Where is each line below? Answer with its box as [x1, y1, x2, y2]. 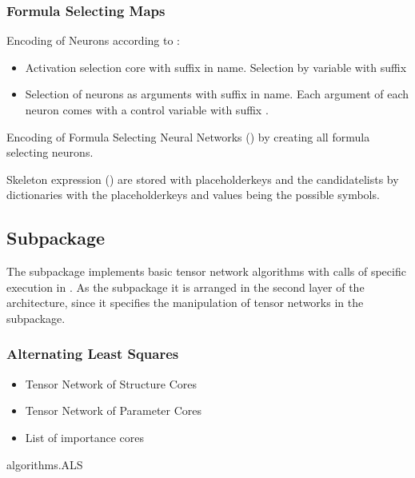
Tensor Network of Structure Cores [25, 375, 198, 392]
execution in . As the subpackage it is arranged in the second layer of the [6, 278, 365, 295]
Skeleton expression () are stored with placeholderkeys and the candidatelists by [6, 170, 399, 187]
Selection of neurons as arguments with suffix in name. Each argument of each [25, 86, 409, 102]
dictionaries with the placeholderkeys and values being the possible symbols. [6, 186, 380, 203]
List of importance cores [25, 428, 144, 445]
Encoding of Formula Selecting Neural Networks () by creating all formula [6, 128, 370, 145]
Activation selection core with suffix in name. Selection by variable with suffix [25, 58, 407, 75]
